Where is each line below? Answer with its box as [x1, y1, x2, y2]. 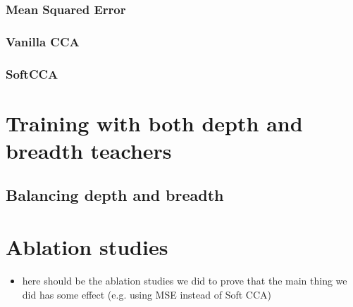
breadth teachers [6, 136, 172, 164]
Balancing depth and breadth [6, 184, 224, 206]
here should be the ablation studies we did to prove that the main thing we [22, 273, 347, 287]
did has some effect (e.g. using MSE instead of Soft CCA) [22, 287, 272, 301]
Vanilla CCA [6, 32, 80, 50]
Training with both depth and [6, 108, 303, 137]
